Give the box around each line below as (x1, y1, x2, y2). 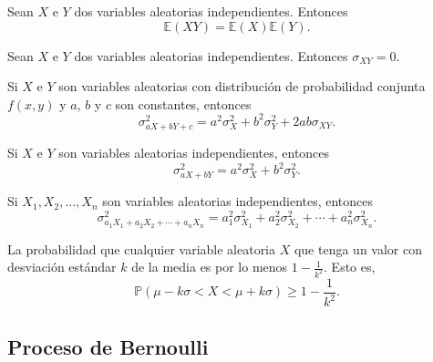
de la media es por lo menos (131, 257, 288, 276)
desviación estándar (7, 257, 117, 276)
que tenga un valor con (294, 239, 422, 258)
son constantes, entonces (115, 94, 252, 113)
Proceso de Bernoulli (7, 332, 209, 360)
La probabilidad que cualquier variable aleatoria (7, 239, 276, 258)
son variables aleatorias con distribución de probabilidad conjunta (58, 77, 426, 96)
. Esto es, (324, 257, 376, 276)
